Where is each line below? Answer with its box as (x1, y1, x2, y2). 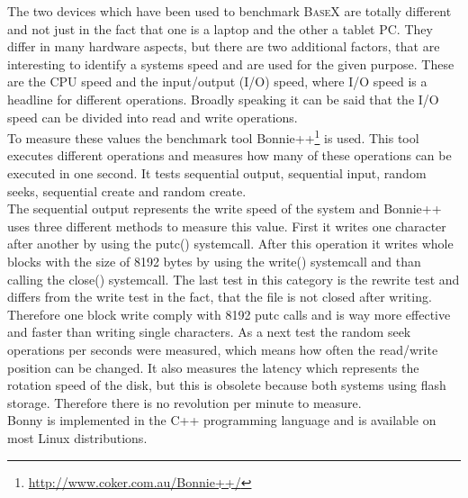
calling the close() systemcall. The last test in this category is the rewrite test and (7, 269, 460, 288)
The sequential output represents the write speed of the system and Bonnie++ (7, 199, 442, 218)
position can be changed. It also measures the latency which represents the (7, 358, 419, 376)
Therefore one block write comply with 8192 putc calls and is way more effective (7, 304, 451, 323)
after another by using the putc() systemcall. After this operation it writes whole (7, 234, 454, 253)
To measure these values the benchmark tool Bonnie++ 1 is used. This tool (7, 126, 419, 147)
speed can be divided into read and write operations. (7, 107, 298, 126)
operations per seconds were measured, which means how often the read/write (7, 340, 438, 358)
